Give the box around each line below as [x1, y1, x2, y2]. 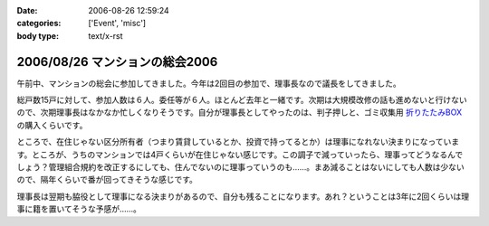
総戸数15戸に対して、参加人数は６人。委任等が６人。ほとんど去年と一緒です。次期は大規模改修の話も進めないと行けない [16, 95, 468, 106]
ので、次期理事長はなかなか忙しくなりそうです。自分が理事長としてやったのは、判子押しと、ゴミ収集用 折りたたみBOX [16, 107, 462, 118]
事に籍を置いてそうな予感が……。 [16, 203, 142, 214]
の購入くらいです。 [16, 119, 88, 130]
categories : [16, 18, 62, 29]
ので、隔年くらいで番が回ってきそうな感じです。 [16, 174, 198, 185]
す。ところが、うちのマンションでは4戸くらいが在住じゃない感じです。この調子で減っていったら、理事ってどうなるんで [16, 149, 464, 160]
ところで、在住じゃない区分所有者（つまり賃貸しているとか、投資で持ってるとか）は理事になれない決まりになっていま [16, 137, 460, 147]
